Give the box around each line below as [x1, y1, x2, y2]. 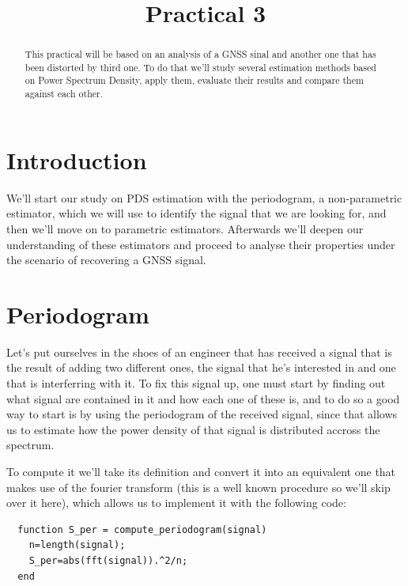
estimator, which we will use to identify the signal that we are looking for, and [6, 205, 387, 221]
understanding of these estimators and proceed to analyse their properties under [6, 236, 395, 252]
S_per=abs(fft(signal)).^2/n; [28, 554, 188, 566]
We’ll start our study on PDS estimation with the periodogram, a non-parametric [6, 189, 402, 206]
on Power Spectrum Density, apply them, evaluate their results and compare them [25, 74, 364, 87]
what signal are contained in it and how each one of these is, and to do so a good [6, 390, 400, 406]
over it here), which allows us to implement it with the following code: [6, 494, 346, 511]
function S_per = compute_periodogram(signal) [17, 524, 267, 535]
